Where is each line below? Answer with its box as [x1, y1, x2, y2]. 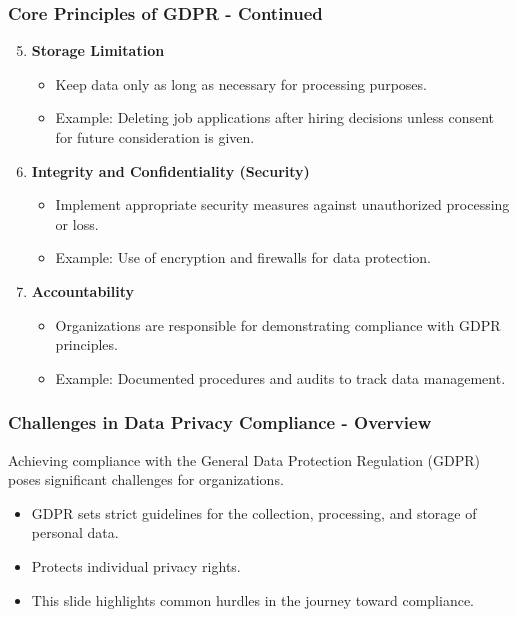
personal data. [31, 522, 119, 543]
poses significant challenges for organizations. [8, 469, 284, 490]
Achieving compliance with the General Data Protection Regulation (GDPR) [8, 449, 481, 470]
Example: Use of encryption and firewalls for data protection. [55, 247, 432, 268]
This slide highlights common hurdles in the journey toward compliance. [31, 589, 475, 610]
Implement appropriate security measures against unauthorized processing [55, 194, 510, 215]
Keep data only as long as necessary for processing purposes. [55, 73, 427, 94]
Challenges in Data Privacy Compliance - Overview [8, 410, 432, 435]
